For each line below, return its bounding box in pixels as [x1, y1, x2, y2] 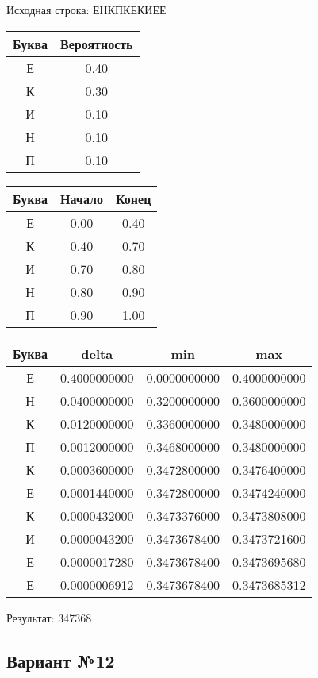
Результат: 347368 [6, 609, 92, 626]
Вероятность [60, 34, 133, 53]
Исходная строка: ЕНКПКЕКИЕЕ [6, 2, 167, 17]
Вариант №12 [6, 648, 115, 672]
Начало [60, 189, 103, 208]
